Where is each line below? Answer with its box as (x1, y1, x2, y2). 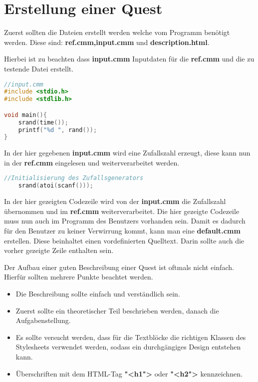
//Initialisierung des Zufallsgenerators (4, 174, 144, 182)
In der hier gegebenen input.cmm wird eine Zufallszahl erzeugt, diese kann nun (4, 147, 251, 158)
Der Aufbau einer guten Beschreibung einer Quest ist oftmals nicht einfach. (4, 261, 234, 272)
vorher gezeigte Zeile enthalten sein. (4, 245, 114, 255)
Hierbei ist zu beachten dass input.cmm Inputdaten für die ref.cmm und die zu (4, 53, 255, 64)
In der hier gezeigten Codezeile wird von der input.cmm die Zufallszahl (4, 196, 226, 206)
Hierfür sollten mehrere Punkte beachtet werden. (4, 271, 153, 282)
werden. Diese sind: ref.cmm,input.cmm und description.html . (4, 36, 210, 47)
